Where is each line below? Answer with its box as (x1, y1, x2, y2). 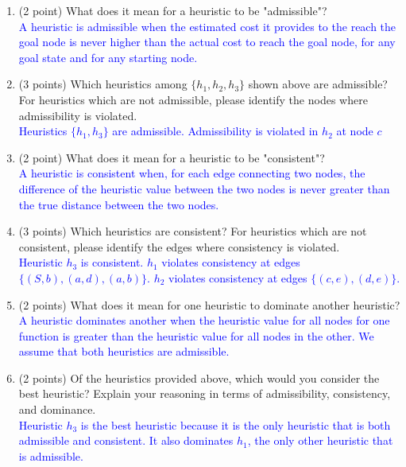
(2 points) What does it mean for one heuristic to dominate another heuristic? (18, 296, 400, 313)
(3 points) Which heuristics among (18, 76, 188, 92)
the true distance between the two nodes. (18, 196, 219, 212)
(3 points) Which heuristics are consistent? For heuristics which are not (18, 223, 367, 239)
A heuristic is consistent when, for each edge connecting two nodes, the (18, 165, 365, 181)
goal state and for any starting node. (18, 49, 198, 65)
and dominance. (18, 401, 96, 418)
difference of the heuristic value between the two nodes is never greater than (18, 180, 390, 197)
